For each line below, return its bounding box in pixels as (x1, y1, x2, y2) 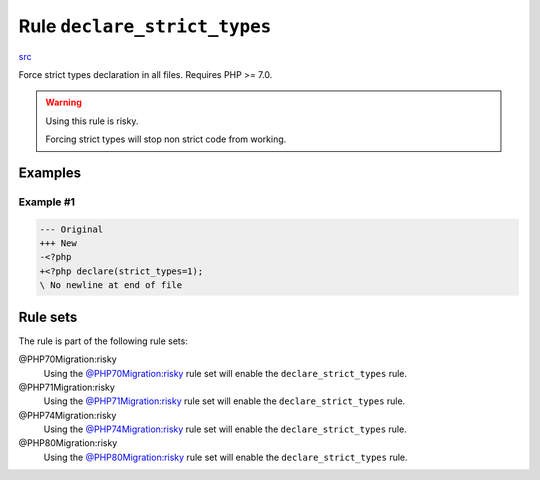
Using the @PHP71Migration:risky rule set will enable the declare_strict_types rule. (43, 395, 406, 407)
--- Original (39, 223, 104, 235)
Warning (45, 96, 82, 109)
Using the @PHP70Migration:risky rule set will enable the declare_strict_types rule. (43, 367, 408, 379)
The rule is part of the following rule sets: (18, 335, 189, 347)
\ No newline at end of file (39, 280, 183, 291)
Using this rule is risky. (45, 115, 139, 127)
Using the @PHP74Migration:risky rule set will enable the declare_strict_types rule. (43, 423, 407, 435)
